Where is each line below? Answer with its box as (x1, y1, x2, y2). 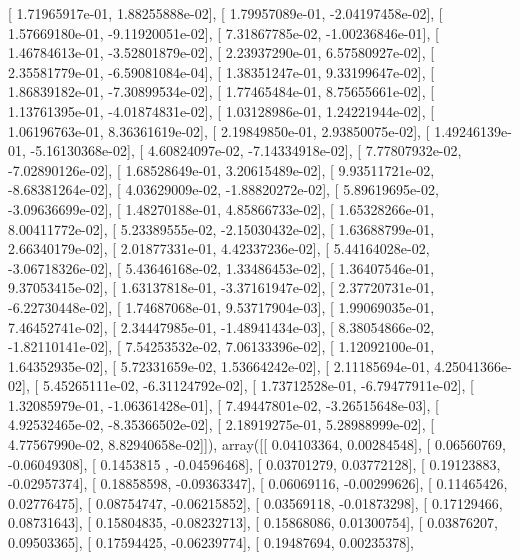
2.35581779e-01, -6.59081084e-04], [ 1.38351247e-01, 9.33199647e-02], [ (8, 61, 435, 82)
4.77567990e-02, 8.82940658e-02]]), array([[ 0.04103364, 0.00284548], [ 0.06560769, (8, 434, 506, 455)
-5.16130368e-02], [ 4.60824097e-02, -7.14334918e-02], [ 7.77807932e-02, (30, 140, 462, 161)
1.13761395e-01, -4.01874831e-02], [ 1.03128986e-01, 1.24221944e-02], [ (8, 100, 435, 121)
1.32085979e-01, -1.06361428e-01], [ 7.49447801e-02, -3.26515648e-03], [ (8, 394, 439, 415)
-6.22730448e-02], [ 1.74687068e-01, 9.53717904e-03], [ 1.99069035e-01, (8, 296, 435, 317)
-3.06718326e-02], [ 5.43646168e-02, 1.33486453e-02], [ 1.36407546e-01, (8, 257, 435, 278)
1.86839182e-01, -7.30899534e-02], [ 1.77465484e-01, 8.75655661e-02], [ (8, 81, 435, 102)
